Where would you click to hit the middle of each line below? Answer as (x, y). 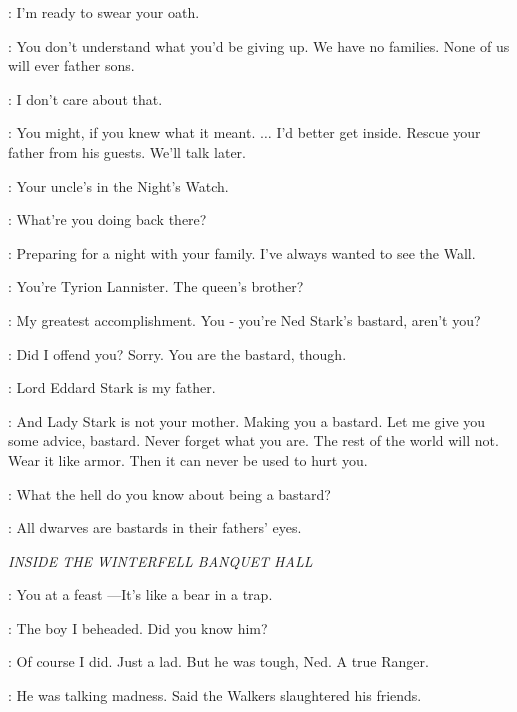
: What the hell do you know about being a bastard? (169, 493)
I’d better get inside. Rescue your (378, 132)
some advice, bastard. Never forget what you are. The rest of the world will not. (253, 440)
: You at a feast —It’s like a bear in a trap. (140, 594)
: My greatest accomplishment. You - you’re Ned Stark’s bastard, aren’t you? (244, 319)
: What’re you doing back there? (107, 219)
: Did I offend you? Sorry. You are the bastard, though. (177, 353)
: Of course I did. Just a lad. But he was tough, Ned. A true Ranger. (218, 661)
